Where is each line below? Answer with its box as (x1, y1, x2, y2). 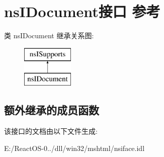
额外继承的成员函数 (4, 102, 99, 118)
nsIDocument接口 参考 (4, 1, 160, 22)
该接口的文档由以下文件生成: (4, 126, 98, 136)
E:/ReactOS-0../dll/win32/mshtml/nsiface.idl (4, 142, 145, 153)
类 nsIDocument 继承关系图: (4, 30, 94, 41)
